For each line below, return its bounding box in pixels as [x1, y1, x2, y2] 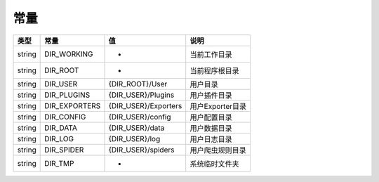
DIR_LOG [44, 134, 74, 143]
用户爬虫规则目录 [189, 145, 247, 155]
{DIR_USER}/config [108, 112, 171, 122]
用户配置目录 [189, 112, 233, 122]
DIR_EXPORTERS [44, 100, 101, 110]
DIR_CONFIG [44, 112, 86, 122]
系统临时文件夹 [189, 159, 240, 169]
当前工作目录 [189, 49, 233, 59]
